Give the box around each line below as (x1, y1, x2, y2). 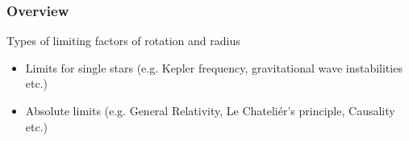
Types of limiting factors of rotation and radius (6, 32, 240, 49)
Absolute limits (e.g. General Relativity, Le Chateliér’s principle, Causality (25, 102, 395, 118)
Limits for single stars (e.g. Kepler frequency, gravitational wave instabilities (25, 59, 403, 76)
